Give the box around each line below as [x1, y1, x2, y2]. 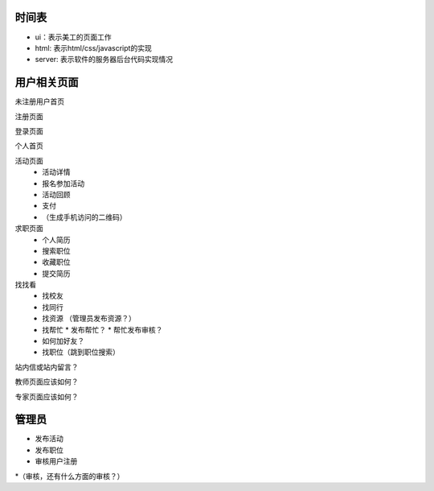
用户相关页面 [14, 76, 79, 89]
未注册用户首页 [14, 97, 64, 106]
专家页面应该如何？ [14, 391, 79, 402]
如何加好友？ [42, 336, 84, 346]
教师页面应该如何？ [14, 377, 79, 386]
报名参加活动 [42, 178, 84, 188]
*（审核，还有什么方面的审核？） [14, 471, 125, 481]
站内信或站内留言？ [14, 362, 79, 372]
